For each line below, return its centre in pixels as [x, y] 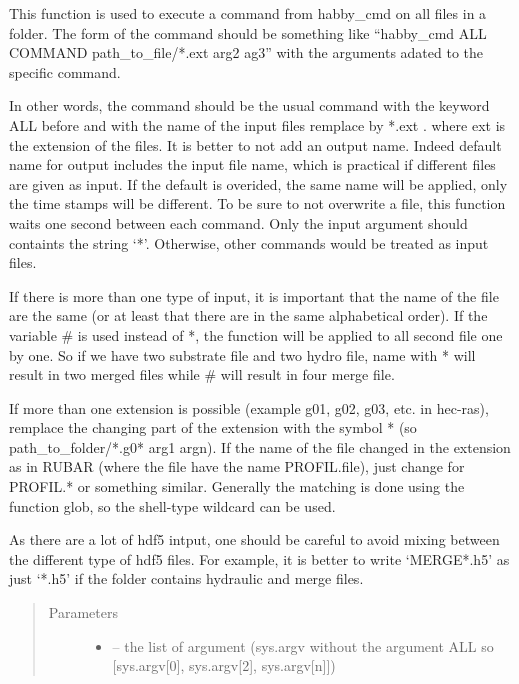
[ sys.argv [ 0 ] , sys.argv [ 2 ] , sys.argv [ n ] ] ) [224, 665]
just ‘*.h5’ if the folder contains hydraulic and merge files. [186, 578]
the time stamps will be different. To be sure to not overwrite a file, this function [257, 203]
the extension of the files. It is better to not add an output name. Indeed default [255, 144]
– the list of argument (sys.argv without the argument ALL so [303, 645]
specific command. [65, 71]
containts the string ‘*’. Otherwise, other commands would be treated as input [249, 242]
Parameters [83, 612]
